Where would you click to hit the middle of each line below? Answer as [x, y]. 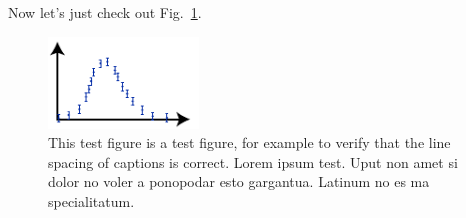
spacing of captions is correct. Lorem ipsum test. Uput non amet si [253, 161]
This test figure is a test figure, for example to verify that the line [249, 142]
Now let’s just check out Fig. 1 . [105, 12]
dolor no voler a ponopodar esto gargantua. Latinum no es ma [239, 181]
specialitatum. [91, 200]
